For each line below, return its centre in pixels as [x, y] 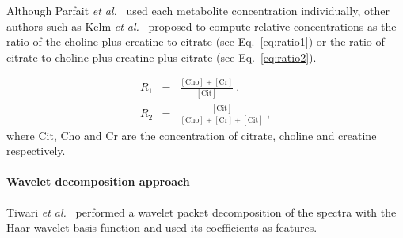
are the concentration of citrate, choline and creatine [249, 135]
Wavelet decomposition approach [98, 181]
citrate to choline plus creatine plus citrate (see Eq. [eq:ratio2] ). [162, 57]
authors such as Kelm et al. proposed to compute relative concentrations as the [201, 26]
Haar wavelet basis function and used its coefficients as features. [162, 227]
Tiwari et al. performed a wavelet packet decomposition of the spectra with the [201, 212]
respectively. [36, 151]
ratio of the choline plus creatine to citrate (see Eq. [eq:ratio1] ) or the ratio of [196, 42]
